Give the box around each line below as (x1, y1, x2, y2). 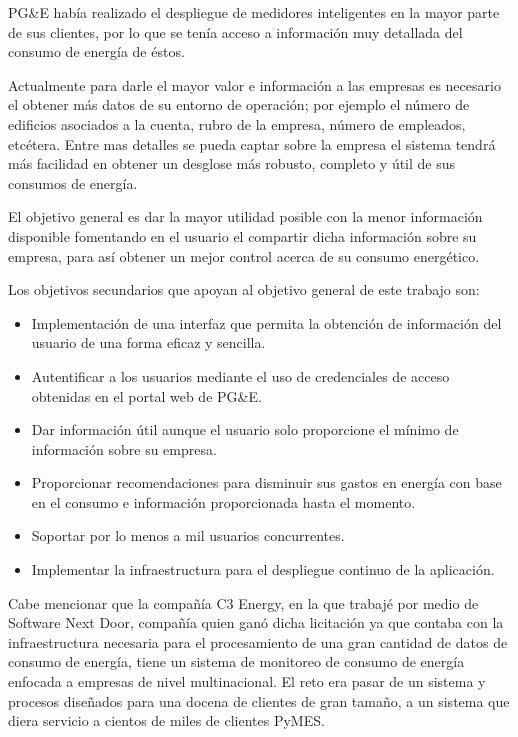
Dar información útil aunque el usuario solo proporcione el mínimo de (31, 419, 459, 440)
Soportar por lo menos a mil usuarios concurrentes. (31, 525, 345, 546)
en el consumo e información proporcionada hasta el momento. (31, 491, 416, 512)
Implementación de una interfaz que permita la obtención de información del (31, 312, 502, 333)
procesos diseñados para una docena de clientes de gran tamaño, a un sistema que (8, 690, 510, 711)
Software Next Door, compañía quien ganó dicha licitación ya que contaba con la (8, 612, 504, 633)
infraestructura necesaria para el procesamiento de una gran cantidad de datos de (8, 631, 508, 652)
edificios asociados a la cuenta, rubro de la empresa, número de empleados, (8, 113, 466, 134)
